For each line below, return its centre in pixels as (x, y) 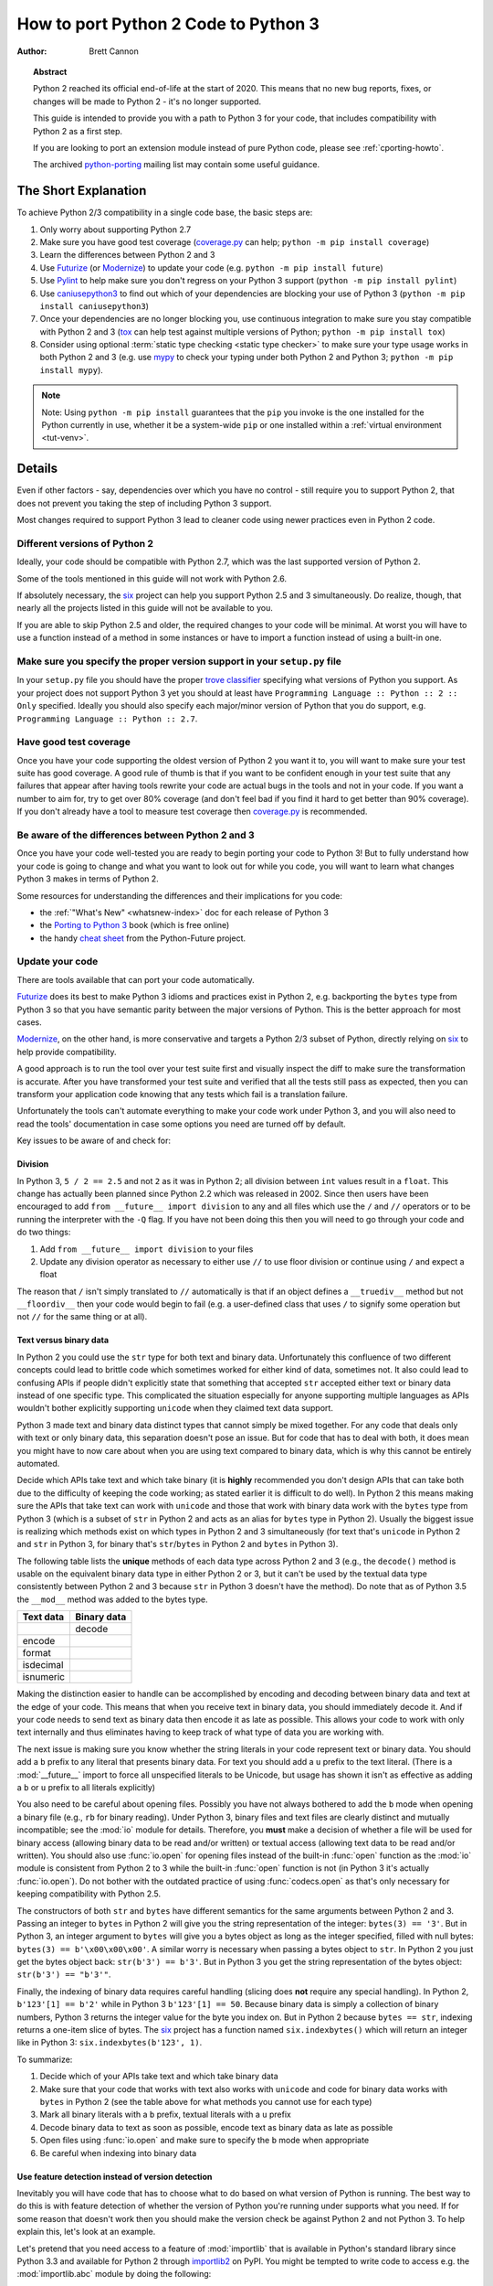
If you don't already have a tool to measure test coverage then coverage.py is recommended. (192, 812)
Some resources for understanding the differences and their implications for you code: (179, 895)
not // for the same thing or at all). (82, 1317)
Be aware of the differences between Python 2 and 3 (136, 835)
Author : (32, 51)
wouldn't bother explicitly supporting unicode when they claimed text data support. (175, 1408)
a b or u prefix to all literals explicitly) (86, 1787)
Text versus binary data (63, 1341)
